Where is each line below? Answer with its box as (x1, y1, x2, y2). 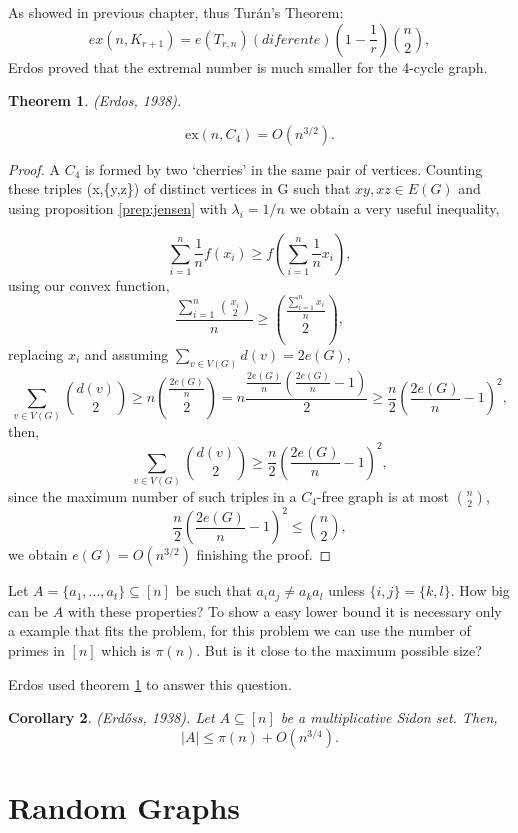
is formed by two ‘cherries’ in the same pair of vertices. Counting (85, 158, 483, 179)
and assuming (84, 343, 169, 364)
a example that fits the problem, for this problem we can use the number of (8, 620, 471, 641)
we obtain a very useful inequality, (289, 197, 500, 218)
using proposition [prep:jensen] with (8, 197, 227, 218)
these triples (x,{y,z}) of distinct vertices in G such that (8, 178, 351, 199)
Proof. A (8, 158, 61, 179)
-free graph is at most (316, 485, 449, 506)
